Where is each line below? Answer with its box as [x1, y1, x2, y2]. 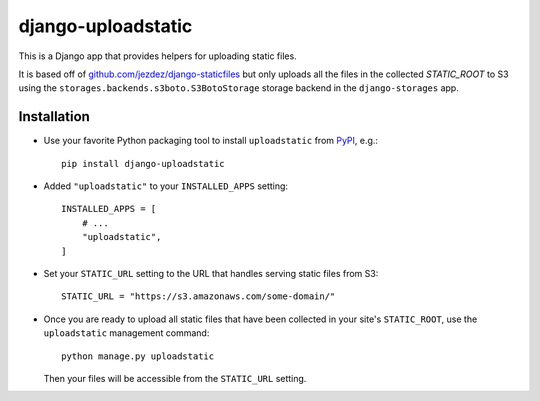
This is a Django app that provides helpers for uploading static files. [18, 50, 297, 62]
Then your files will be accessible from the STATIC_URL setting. [43, 372, 307, 384]
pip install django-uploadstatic [61, 158, 225, 169]
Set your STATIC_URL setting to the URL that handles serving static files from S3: [43, 267, 379, 279]
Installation [18, 108, 90, 125]
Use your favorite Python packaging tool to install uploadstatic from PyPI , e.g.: [43, 135, 379, 147]
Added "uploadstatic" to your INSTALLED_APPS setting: [43, 180, 289, 192]
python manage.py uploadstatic [61, 350, 215, 362]
